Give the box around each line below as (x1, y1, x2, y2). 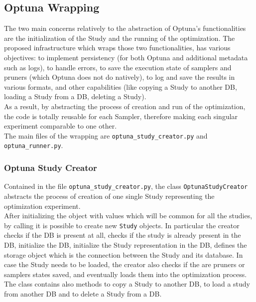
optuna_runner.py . (4, 140, 63, 151)
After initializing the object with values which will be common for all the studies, (4, 210, 253, 221)
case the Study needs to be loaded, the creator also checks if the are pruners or (4, 259, 245, 270)
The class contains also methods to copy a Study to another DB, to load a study (4, 279, 250, 289)
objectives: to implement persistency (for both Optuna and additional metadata (4, 52, 248, 62)
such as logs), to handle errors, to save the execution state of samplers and (4, 62, 232, 72)
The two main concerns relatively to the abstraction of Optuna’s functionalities (4, 23, 246, 33)
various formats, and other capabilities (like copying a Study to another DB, (4, 81, 237, 92)
